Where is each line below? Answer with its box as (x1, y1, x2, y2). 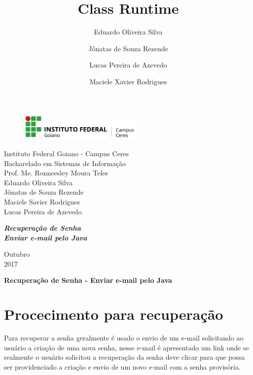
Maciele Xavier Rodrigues (89, 76, 167, 86)
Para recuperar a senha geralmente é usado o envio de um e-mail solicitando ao (4, 333, 244, 343)
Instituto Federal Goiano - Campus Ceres (4, 148, 129, 158)
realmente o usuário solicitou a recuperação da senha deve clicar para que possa (4, 352, 245, 362)
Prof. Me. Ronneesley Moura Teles (4, 168, 108, 178)
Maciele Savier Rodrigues (4, 196, 80, 206)
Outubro (4, 249, 30, 259)
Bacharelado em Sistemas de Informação (4, 158, 126, 168)
